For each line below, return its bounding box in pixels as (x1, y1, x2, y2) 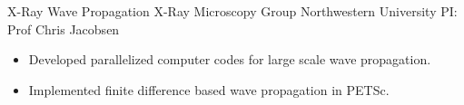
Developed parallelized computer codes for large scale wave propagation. (28, 50, 431, 69)
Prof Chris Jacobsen (7, 19, 120, 38)
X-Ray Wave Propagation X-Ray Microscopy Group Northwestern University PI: (7, 2, 458, 20)
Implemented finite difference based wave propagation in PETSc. (28, 80, 390, 99)
